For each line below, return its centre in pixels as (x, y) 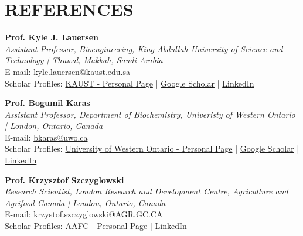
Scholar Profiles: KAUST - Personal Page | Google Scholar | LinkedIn (130, 83)
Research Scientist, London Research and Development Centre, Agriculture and (147, 191)
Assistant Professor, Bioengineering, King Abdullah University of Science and (144, 48)
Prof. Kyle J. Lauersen (52, 37)
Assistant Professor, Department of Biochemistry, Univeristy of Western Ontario (150, 114)
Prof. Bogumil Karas (47, 103)
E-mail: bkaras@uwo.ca (46, 137)
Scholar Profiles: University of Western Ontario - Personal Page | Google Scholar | (152, 148)
